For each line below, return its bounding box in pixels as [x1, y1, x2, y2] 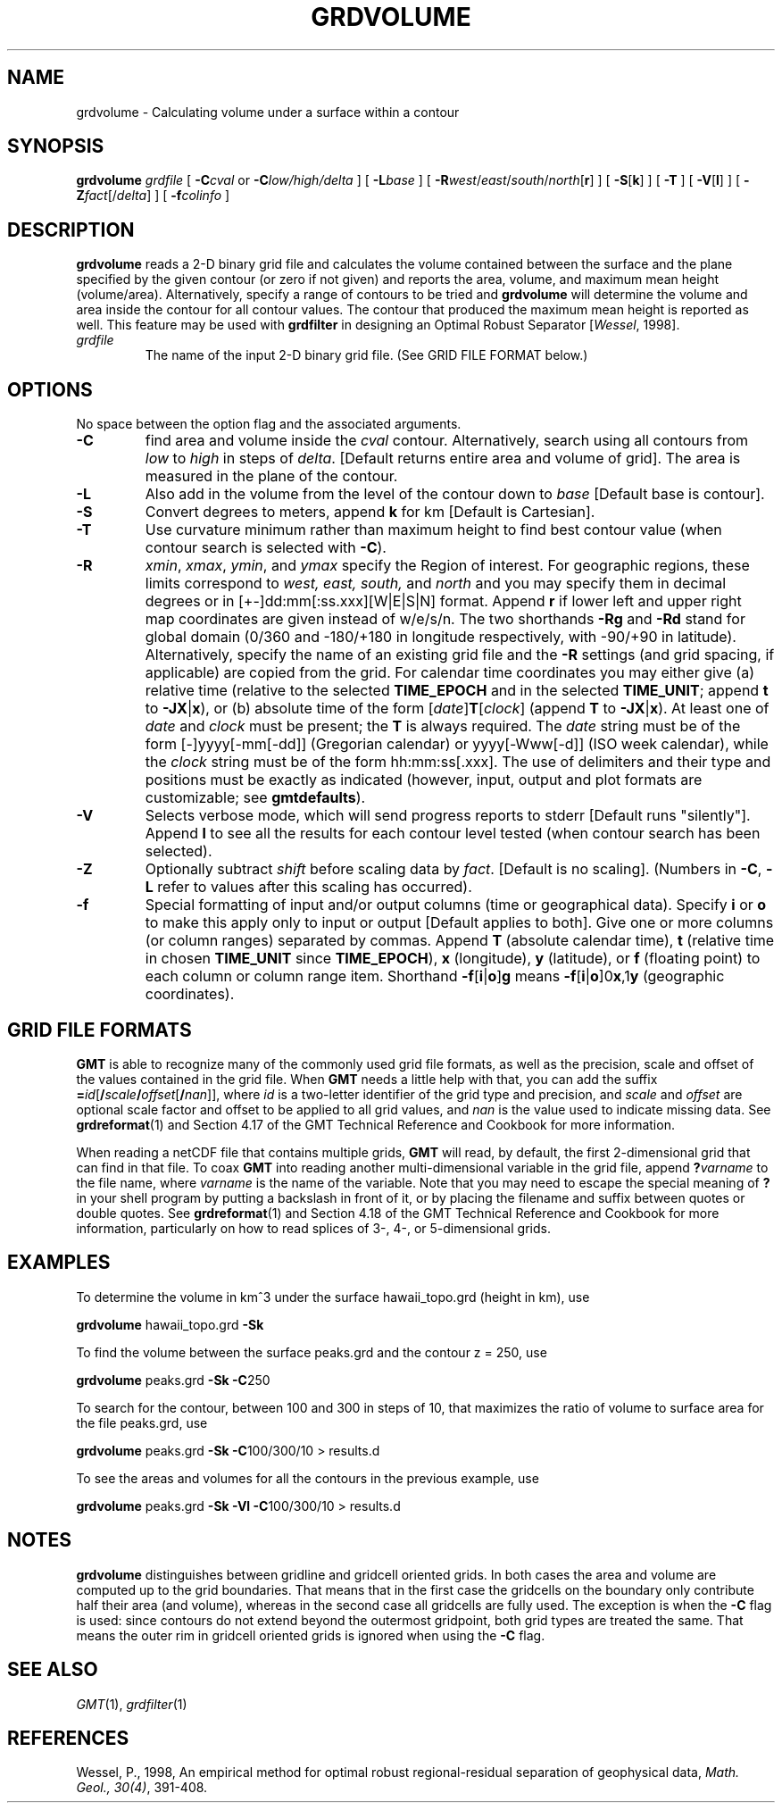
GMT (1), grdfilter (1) [76, 1696, 187, 1712]
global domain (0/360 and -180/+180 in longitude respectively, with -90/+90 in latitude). [145, 628, 736, 646]
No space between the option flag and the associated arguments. [76, 416, 462, 432]
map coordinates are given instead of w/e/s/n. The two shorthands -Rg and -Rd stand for [145, 610, 745, 629]
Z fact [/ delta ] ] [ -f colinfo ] [76, 188, 230, 204]
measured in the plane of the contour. [145, 467, 398, 486]
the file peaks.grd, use [76, 1414, 208, 1430]
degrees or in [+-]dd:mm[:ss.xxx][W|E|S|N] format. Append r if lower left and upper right [145, 592, 742, 611]
